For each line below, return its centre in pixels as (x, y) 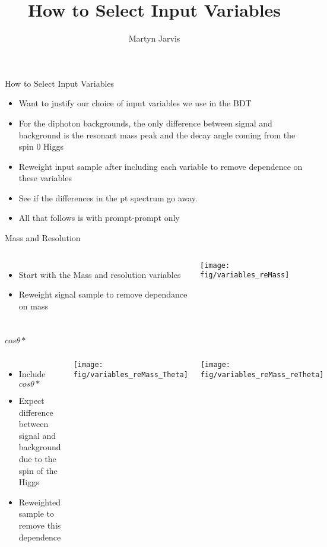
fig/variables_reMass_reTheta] (262, 375)
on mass (33, 306)
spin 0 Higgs (41, 146)
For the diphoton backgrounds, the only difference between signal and (145, 123)
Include (32, 374)
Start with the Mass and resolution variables (100, 274)
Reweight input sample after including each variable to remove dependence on (161, 166)
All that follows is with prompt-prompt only (99, 218)
